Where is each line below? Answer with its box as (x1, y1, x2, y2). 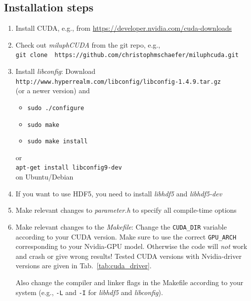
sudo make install (27, 138, 88, 145)
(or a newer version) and (15, 85, 90, 96)
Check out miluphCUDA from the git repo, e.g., (15, 39, 161, 50)
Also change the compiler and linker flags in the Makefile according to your (15, 277, 244, 287)
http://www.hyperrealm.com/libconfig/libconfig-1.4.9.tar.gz (15, 78, 221, 85)
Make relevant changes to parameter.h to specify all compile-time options (15, 205, 237, 215)
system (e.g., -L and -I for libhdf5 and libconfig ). (15, 287, 163, 297)
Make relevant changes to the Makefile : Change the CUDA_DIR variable (15, 221, 227, 232)
